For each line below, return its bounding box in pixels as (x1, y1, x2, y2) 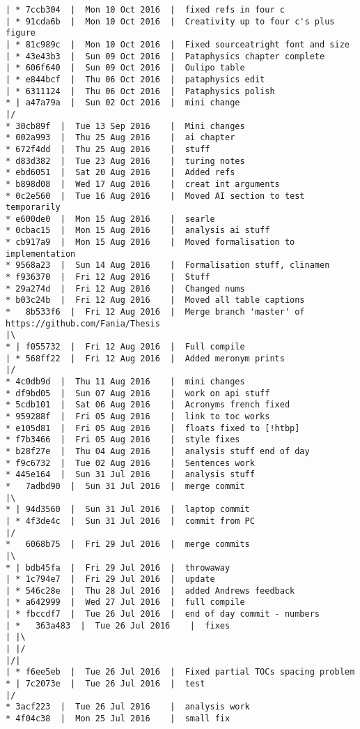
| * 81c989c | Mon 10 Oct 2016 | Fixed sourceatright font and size (6, 39, 350, 50)
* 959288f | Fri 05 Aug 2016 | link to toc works (6, 411, 270, 421)
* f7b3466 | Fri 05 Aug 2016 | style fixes (6, 435, 240, 445)
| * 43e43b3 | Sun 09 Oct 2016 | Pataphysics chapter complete (6, 51, 325, 61)
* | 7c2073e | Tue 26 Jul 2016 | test (6, 679, 205, 689)
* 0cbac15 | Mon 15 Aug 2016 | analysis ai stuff (6, 225, 270, 236)
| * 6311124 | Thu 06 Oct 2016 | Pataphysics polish (6, 86, 275, 96)
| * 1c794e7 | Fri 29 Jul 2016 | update (6, 574, 215, 585)
